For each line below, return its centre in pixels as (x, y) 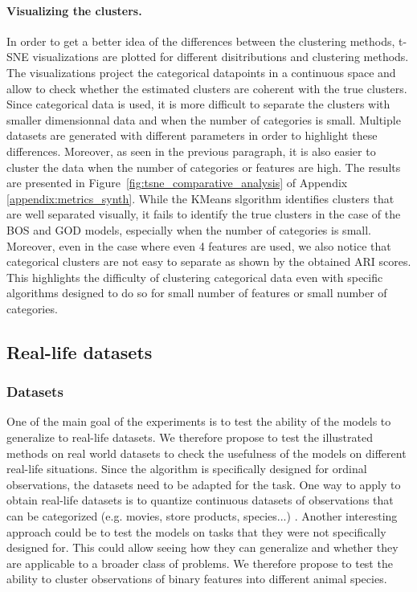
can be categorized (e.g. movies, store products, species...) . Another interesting (202, 516)
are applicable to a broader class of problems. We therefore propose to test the (200, 563)
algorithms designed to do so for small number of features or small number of (197, 293)
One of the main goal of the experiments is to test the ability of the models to (199, 421)
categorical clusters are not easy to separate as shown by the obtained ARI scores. (209, 261)
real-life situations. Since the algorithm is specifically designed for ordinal (187, 469)
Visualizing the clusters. (74, 10)
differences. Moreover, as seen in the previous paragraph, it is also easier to (191, 151)
